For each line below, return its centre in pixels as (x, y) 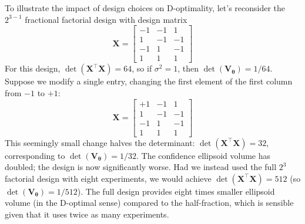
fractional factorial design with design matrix (106, 19)
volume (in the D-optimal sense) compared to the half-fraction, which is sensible (149, 203)
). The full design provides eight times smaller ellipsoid (176, 191)
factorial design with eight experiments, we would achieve (108, 178)
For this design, (33, 68)
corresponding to (35, 155)
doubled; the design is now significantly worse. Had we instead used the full (141, 167)
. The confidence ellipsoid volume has (203, 155)
